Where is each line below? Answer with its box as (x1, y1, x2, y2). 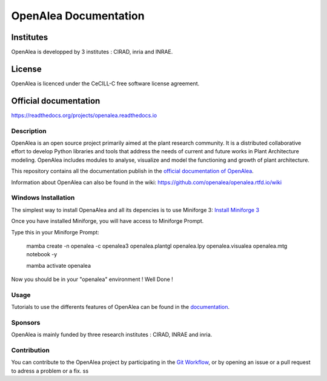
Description (11, 127, 47, 135)
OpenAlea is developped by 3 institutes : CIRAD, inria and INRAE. (11, 48, 173, 56)
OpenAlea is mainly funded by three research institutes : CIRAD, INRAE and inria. (11, 331, 213, 339)
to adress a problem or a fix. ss (11, 367, 89, 374)
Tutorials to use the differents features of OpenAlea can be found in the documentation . (11, 303, 230, 311)
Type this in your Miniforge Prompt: (11, 228, 99, 236)
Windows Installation (11, 194, 75, 202)
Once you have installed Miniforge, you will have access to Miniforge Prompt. (11, 217, 204, 225)
